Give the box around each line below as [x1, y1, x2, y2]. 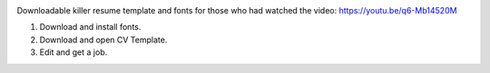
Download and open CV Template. [39, 34, 168, 45]
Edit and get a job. [39, 47, 108, 58]
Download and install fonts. [39, 22, 142, 32]
